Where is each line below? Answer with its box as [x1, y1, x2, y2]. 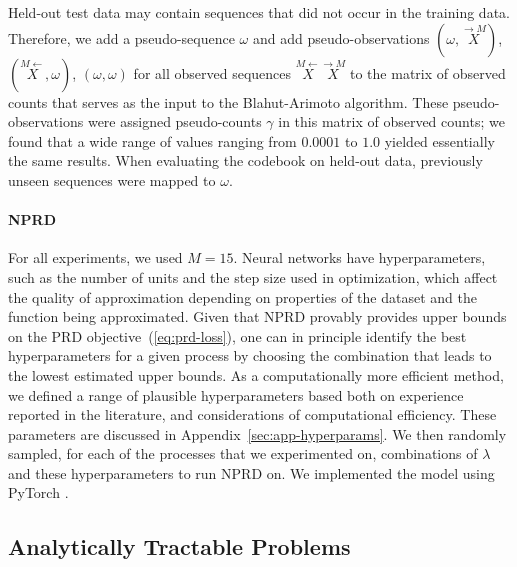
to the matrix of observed [350, 62, 506, 83]
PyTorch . [8, 482, 69, 503]
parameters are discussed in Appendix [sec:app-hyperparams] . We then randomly [8, 423, 507, 444]
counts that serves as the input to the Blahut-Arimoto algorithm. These [8, 91, 449, 112]
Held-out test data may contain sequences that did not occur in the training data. [8, 2, 510, 22]
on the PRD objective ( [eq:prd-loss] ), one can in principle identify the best [8, 325, 467, 346]
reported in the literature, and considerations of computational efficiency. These [8, 404, 497, 425]
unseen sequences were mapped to [8, 169, 216, 190]
